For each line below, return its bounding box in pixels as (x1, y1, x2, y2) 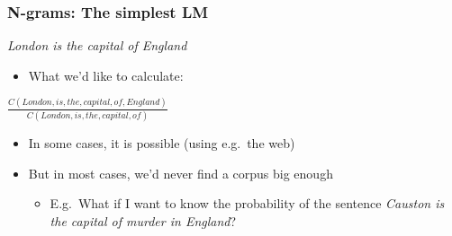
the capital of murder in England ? (50, 211, 237, 230)
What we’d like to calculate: (28, 66, 184, 84)
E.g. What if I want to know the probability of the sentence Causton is (50, 194, 445, 213)
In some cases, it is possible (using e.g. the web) (28, 134, 295, 153)
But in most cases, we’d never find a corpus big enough (28, 163, 333, 182)
